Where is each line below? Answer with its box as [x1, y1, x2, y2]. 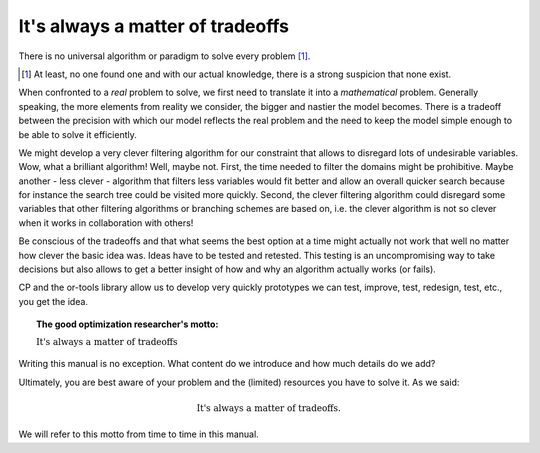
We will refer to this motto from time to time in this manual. [18, 428, 259, 440]
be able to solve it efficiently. [18, 128, 137, 140]
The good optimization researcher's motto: [36, 318, 219, 330]
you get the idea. [18, 295, 89, 307]
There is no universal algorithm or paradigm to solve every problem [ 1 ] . [18, 50, 311, 62]
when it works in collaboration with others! [18, 216, 194, 229]
